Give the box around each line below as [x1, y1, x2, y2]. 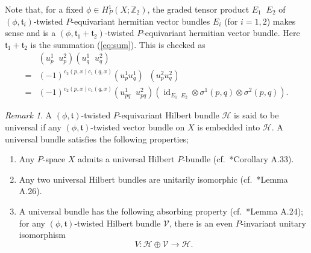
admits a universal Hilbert [78, 153, 175, 165]
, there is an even [169, 216, 233, 229]
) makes [266, 14, 296, 27]
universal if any [5, 120, 61, 133]
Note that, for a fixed [5, 3, 84, 15]
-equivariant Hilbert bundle [118, 109, 219, 121]
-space [42, 153, 66, 165]
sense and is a [5, 26, 56, 39]
